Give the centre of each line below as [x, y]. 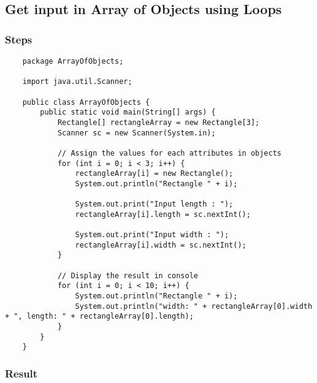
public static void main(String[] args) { [128, 112]
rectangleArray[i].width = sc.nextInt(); [161, 245]
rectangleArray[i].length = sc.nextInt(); [163, 214]
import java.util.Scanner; [77, 82]
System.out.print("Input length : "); [154, 204]
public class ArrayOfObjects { [86, 102]
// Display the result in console [128, 275]
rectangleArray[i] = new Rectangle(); [154, 174]
